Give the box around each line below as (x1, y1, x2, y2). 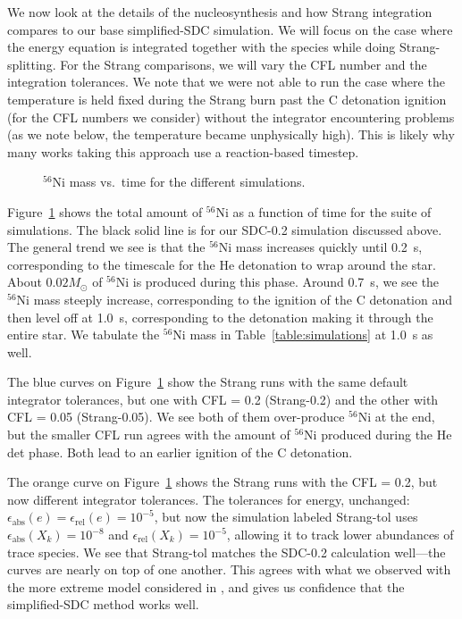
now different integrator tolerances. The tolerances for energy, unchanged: (7, 489, 410, 508)
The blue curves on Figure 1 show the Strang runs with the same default (7, 372, 408, 391)
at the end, (374, 407, 435, 426)
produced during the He (321, 425, 452, 444)
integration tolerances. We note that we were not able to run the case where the (7, 72, 445, 91)
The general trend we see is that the (7, 238, 206, 256)
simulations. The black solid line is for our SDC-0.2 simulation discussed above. (7, 220, 442, 238)
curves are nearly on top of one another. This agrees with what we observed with (7, 560, 451, 579)
